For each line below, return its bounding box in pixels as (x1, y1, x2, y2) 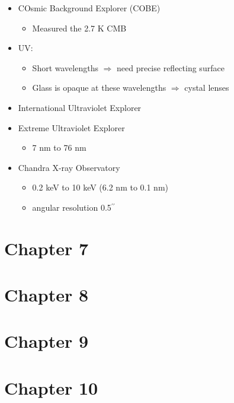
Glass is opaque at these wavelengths (32, 81, 166, 94)
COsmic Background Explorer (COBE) (18, 2, 161, 14)
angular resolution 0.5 (32, 201, 111, 213)
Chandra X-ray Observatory (18, 161, 120, 173)
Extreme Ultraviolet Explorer (18, 121, 125, 134)
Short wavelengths (32, 61, 98, 74)
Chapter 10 (4, 375, 98, 399)
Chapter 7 (4, 236, 89, 260)
